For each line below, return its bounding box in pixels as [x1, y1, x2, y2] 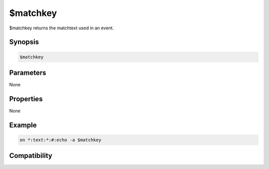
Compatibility [9, 152, 52, 160]
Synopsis [9, 38, 39, 46]
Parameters [9, 68, 46, 77]
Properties [9, 95, 43, 103]
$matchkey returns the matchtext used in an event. [9, 25, 114, 31]
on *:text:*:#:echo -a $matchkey [19, 137, 102, 143]
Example [9, 121, 37, 129]
